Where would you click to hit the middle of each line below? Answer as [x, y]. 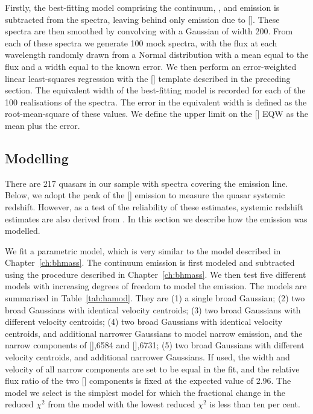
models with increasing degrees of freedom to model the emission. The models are [156, 286]
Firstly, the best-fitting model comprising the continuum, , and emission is [142, 7]
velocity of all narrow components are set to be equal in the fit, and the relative [152, 369]
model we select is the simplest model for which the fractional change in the [145, 392]
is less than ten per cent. [255, 404]
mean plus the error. [43, 125]
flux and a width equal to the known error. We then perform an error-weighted [151, 66]
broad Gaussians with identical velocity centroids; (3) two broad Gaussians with [153, 309]
